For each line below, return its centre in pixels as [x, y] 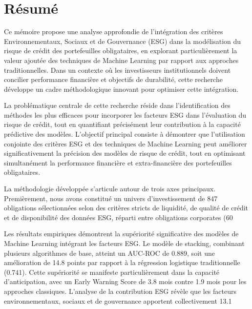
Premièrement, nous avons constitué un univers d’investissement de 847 [111, 198]
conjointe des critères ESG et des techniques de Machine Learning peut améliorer [126, 143]
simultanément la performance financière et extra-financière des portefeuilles [118, 162]
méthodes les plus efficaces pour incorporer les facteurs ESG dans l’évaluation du [125, 114]
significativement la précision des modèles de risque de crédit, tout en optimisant [125, 153]
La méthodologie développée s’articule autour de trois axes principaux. [110, 189]
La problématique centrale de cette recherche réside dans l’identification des [117, 105]
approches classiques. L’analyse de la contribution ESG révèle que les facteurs [120, 291]
